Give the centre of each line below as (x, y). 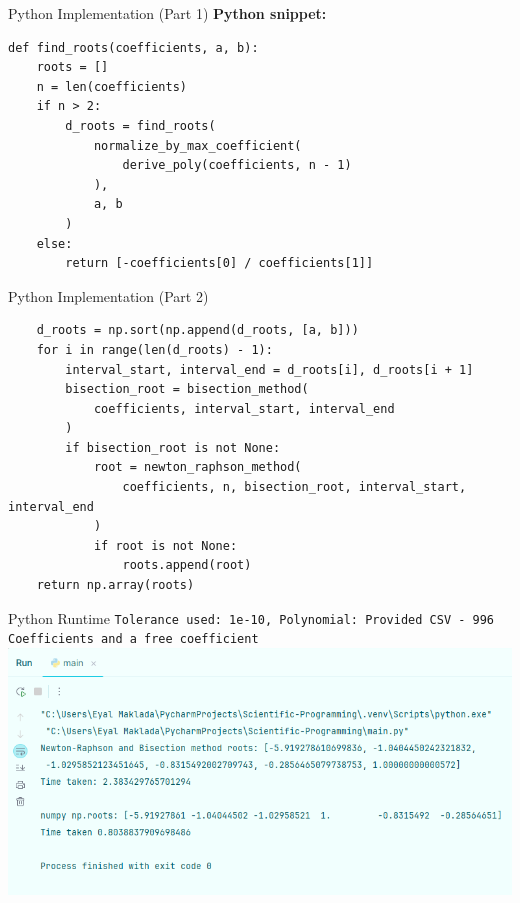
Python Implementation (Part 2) (108, 295)
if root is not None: (165, 545)
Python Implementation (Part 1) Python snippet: (167, 13)
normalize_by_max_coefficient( (197, 145)
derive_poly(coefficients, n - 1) (237, 165)
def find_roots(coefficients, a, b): (133, 47)
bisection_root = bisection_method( (187, 389)
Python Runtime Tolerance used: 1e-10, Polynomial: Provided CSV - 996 (251, 617)
